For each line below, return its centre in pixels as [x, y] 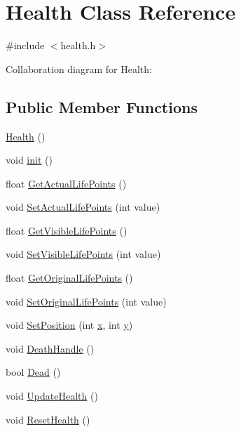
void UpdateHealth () [52, 396]
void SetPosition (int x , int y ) [69, 325]
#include [25, 45]
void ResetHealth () [48, 419]
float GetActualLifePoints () [66, 183]
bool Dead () [33, 372]
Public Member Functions [102, 106]
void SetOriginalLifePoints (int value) [86, 301]
